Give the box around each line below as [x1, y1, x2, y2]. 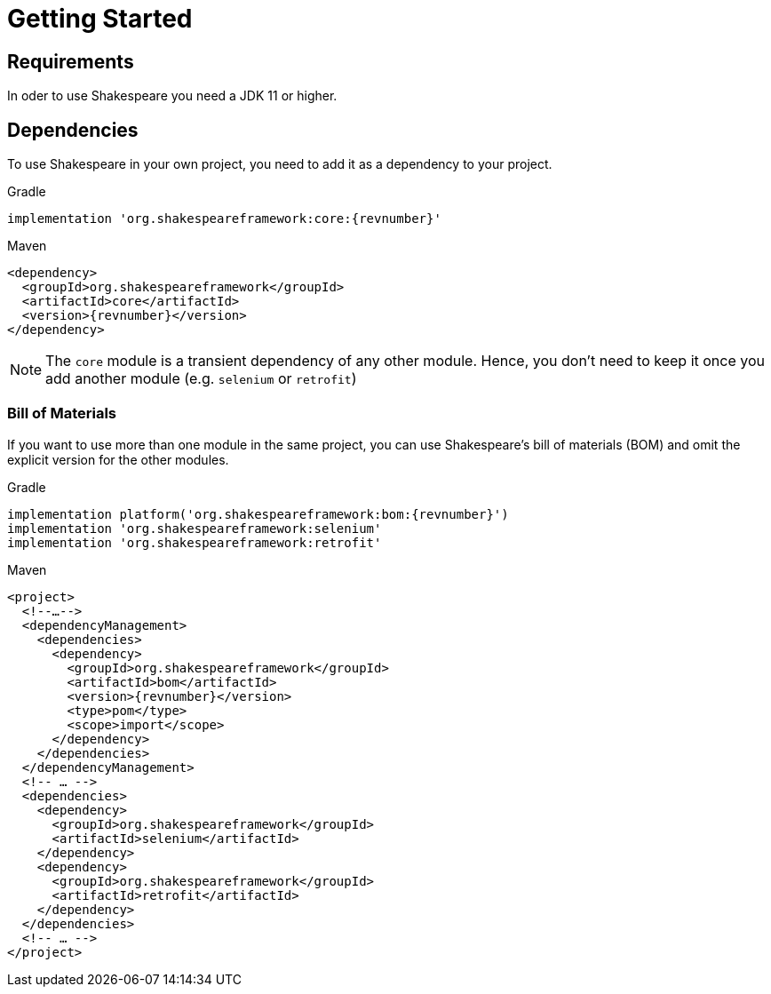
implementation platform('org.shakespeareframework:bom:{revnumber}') [7, 506, 509, 521]
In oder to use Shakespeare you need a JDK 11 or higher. [7, 88, 338, 104]
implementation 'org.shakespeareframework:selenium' [7, 521, 382, 536]
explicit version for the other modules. [7, 451, 229, 467]
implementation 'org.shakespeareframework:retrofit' [7, 535, 382, 550]
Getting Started [7, 4, 193, 34]
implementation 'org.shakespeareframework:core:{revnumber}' [7, 211, 441, 227]
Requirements [7, 50, 134, 73]
